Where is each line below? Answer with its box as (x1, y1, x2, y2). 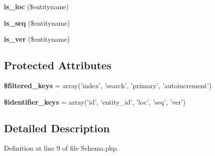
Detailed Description (4, 120, 110, 135)
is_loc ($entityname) (4, 1, 69, 11)
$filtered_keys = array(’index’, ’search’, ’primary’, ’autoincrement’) (4, 80, 212, 90)
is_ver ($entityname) (4, 34, 70, 44)
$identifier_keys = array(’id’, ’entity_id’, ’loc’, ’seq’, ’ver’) (4, 96, 186, 107)
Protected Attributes (4, 58, 112, 73)
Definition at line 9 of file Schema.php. (4, 143, 119, 153)
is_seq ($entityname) (4, 17, 70, 28)
